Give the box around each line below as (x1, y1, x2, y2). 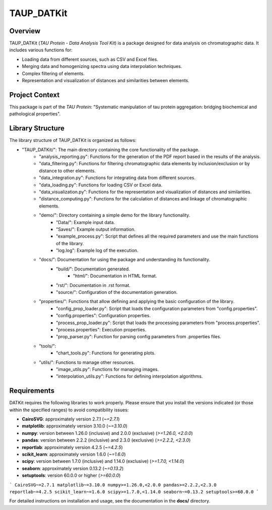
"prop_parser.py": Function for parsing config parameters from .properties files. (56, 334, 222, 340)
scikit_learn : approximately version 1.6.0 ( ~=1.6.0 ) (22, 451, 126, 457)
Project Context (9, 91, 60, 99)
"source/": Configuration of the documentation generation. (56, 289, 178, 296)
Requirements (9, 387, 55, 395)
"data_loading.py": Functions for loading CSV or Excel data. (39, 182, 163, 188)
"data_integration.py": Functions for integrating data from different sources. (39, 175, 196, 181)
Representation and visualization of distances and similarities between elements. (22, 78, 190, 84)
